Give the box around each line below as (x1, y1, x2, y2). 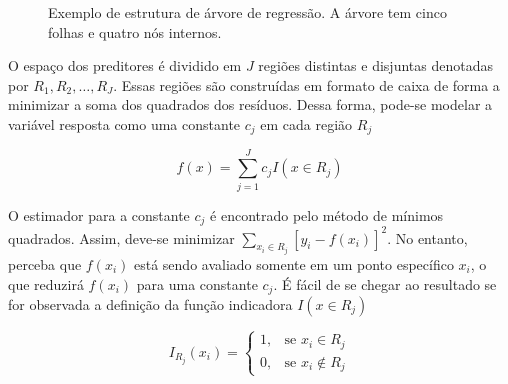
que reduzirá (8, 273, 84, 294)
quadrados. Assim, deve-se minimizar (8, 227, 235, 248)
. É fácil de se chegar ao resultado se (273, 273, 497, 294)
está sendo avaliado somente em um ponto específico (134, 253, 454, 274)
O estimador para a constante (8, 204, 190, 225)
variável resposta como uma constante (8, 113, 241, 134)
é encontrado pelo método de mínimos (210, 204, 444, 225)
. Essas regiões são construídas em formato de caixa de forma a (113, 74, 500, 95)
